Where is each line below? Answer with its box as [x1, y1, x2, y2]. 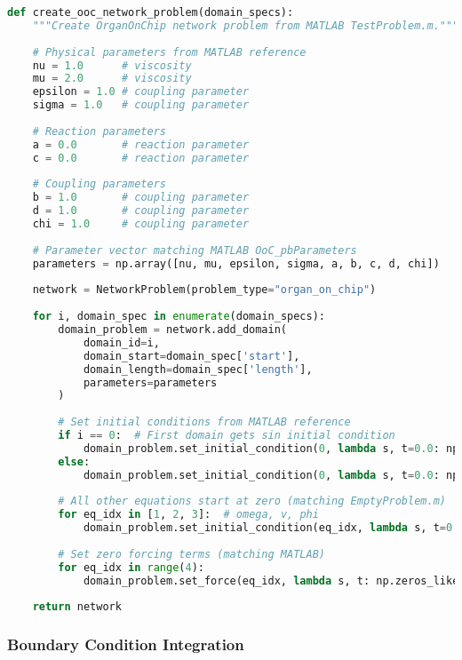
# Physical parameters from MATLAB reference [32, 45, 307, 59]
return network [32, 600, 122, 614]
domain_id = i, [83, 336, 160, 349]
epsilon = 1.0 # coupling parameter [32, 85, 250, 99]
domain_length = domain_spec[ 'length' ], [83, 362, 313, 376]
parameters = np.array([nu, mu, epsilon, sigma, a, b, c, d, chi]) [32, 257, 440, 270]
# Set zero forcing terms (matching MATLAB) [58, 547, 325, 561]
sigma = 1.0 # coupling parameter [32, 99, 250, 112]
